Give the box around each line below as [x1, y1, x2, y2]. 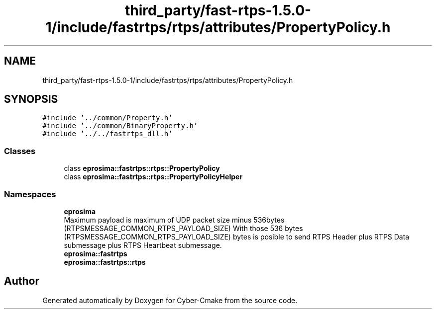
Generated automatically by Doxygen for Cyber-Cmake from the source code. [42, 296, 298, 305]
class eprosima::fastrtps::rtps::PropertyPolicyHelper [64, 172, 243, 181]
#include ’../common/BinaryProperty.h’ [42, 122, 198, 130]
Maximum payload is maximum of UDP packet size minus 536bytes [64, 215, 285, 224]
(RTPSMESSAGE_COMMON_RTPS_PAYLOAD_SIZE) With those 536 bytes [64, 224, 303, 233]
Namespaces [4, 189, 56, 199]
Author [4, 275, 39, 288]
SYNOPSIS [4, 93, 58, 106]
